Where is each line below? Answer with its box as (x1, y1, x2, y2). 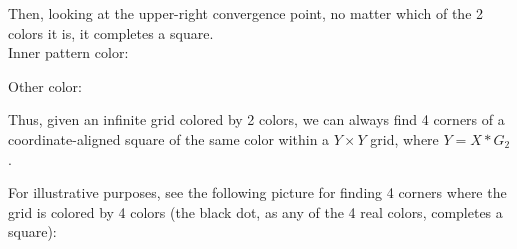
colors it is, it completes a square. (8, 22, 214, 43)
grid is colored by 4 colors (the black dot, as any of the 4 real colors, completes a (8, 201, 503, 222)
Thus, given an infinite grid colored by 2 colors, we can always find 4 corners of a (8, 109, 505, 130)
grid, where (370, 128, 439, 149)
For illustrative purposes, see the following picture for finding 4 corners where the (8, 182, 507, 203)
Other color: (8, 75, 82, 96)
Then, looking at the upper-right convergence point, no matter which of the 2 (8, 3, 484, 23)
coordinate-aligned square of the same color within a (8, 128, 330, 149)
